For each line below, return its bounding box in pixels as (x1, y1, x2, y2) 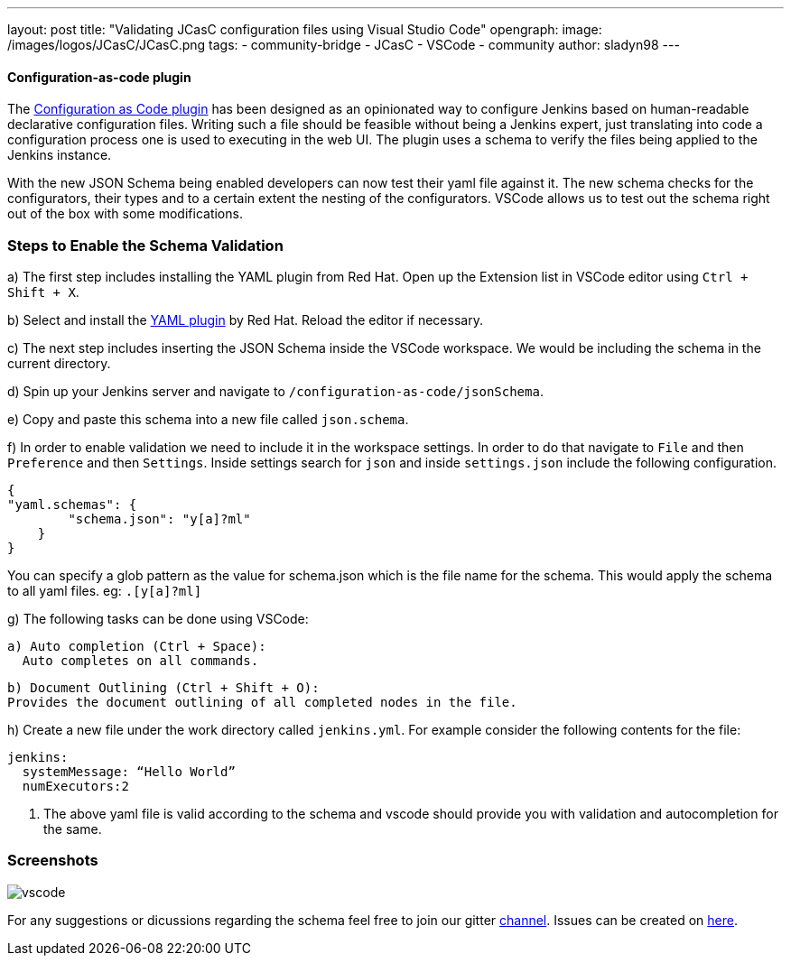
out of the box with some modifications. (7, 206, 243, 222)
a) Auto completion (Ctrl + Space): (7, 638, 266, 653)
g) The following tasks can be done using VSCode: (7, 610, 309, 626)
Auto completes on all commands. (22, 653, 259, 668)
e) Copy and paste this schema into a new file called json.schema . (7, 411, 409, 427)
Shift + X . (7, 283, 79, 300)
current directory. (7, 355, 111, 371)
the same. (43, 820, 102, 837)
